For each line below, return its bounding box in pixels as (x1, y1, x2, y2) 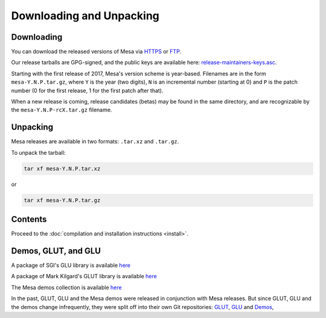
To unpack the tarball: (11, 149, 66, 156)
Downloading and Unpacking (11, 9, 160, 22)
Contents (11, 214, 47, 225)
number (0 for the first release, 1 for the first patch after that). (11, 87, 164, 94)
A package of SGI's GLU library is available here (11, 262, 131, 269)
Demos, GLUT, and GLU (11, 246, 101, 256)
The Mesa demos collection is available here (11, 284, 122, 291)
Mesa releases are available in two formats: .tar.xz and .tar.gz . (11, 138, 179, 145)
